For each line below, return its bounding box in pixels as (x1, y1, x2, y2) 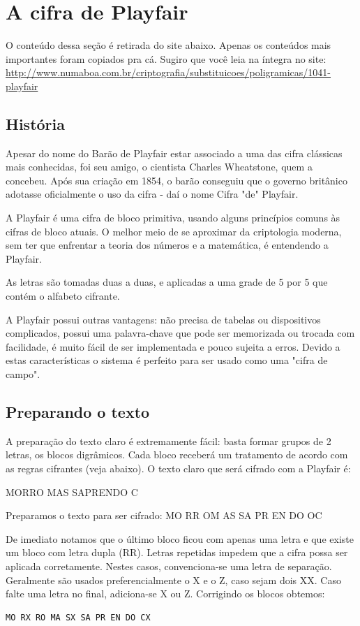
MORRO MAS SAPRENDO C (6, 484, 138, 499)
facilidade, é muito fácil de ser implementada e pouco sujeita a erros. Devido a (6, 339, 340, 354)
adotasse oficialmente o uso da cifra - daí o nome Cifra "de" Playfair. (6, 187, 299, 201)
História (6, 112, 65, 134)
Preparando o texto (6, 401, 150, 422)
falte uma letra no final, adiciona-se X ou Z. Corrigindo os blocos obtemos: (6, 586, 325, 601)
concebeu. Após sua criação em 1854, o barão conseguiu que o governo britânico (6, 173, 347, 187)
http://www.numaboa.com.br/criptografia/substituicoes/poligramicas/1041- (6, 65, 331, 80)
